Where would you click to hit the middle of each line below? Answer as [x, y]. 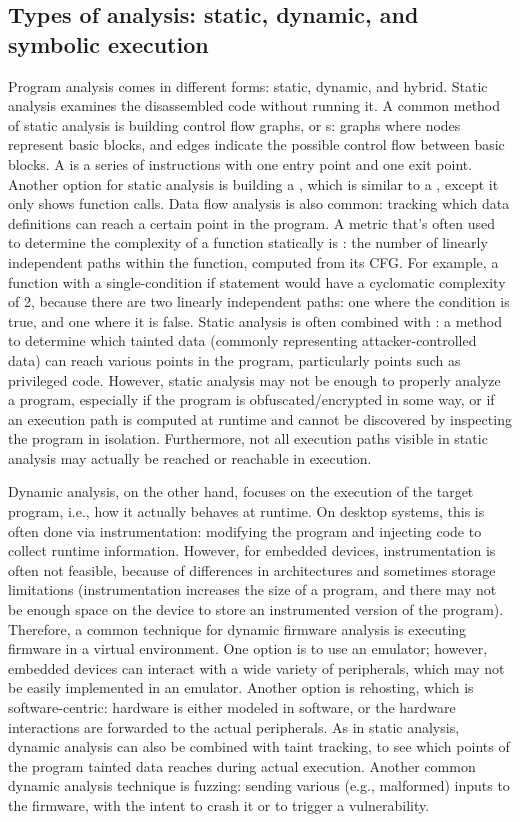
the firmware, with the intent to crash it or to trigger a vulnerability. [219, 804]
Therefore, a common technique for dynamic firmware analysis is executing [237, 628]
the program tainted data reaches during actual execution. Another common [242, 765]
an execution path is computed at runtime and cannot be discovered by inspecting [260, 418]
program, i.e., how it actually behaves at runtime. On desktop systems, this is [246, 511]
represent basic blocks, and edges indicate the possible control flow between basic [256, 144]
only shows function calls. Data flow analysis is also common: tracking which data [259, 203]
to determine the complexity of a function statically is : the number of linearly [248, 242]
